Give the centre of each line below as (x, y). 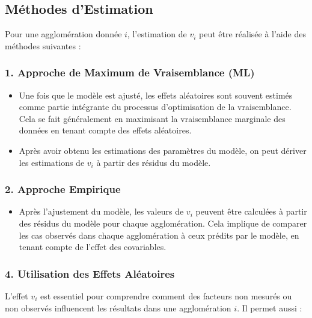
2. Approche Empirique (63, 189)
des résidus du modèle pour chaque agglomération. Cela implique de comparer (163, 223)
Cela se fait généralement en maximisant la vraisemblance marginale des (152, 118)
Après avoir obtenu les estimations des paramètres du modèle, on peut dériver (163, 150)
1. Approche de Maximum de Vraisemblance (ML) (130, 72)
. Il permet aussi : (270, 307)
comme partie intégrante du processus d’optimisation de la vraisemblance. (155, 107)
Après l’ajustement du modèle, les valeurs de (101, 211)
